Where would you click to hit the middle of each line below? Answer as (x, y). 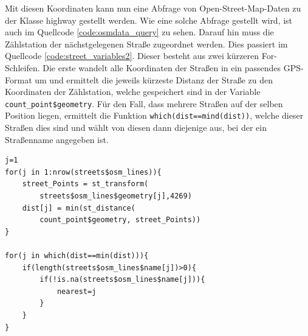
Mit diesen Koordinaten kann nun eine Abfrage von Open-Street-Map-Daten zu (153, 8)
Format (19, 79)
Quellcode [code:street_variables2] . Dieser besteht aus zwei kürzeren (132, 56)
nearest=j (77, 291)
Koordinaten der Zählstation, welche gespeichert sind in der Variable (133, 92)
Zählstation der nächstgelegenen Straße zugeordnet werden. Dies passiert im (146, 44)
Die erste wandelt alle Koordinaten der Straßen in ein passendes (162, 67)
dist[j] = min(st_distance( (79, 208)
